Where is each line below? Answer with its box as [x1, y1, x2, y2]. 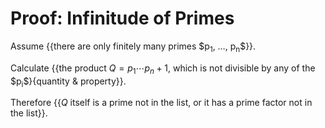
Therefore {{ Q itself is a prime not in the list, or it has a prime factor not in [10, 97, 313, 109]
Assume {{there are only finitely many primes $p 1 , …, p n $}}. [10, 40, 257, 54]
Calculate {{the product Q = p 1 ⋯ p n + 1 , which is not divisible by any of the [10, 62, 316, 76]
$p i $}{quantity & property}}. [10, 75, 127, 89]
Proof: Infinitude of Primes [10, 7, 235, 30]
